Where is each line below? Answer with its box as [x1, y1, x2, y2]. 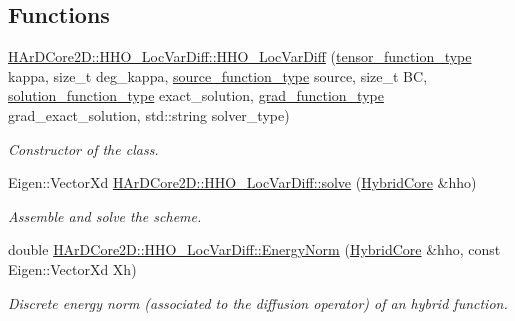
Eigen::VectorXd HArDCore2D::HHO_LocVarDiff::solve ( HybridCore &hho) [8, 172, 477, 193]
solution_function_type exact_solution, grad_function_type [8, 85, 384, 106]
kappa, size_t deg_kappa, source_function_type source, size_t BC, [8, 65, 428, 86]
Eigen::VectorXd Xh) [8, 258, 137, 279]
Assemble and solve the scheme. [8, 205, 202, 226]
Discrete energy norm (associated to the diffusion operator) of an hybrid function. [8, 292, 508, 313]
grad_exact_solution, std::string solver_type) [8, 104, 290, 125]
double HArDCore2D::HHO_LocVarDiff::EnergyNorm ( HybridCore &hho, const [8, 239, 501, 260]
